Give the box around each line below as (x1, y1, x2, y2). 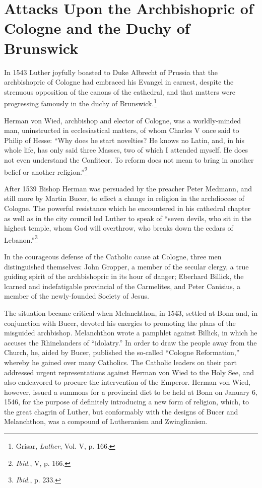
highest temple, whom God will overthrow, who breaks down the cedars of (4, 223, 233, 233)
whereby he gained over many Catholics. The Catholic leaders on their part (4, 357, 237, 367)
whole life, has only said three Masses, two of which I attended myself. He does (4, 145, 248, 155)
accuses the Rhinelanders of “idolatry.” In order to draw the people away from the (4, 337, 257, 347)
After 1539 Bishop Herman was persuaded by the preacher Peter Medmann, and (4, 183, 252, 193)
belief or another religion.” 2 (4, 165, 88, 177)
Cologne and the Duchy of (4, 18, 190, 38)
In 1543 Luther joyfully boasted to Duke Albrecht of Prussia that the (4, 66, 218, 77)
